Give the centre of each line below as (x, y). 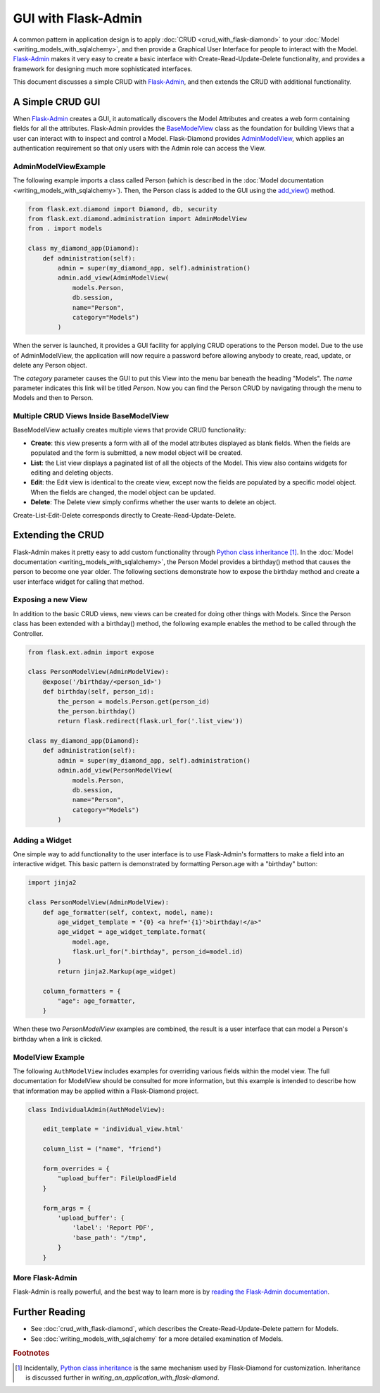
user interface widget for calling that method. (78, 582)
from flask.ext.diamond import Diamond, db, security (122, 209)
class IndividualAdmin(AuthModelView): (96, 1110)
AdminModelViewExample (59, 166)
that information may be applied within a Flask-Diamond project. (106, 1091)
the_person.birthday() (97, 711)
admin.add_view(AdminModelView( (113, 278)
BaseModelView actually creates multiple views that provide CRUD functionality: (129, 430)
